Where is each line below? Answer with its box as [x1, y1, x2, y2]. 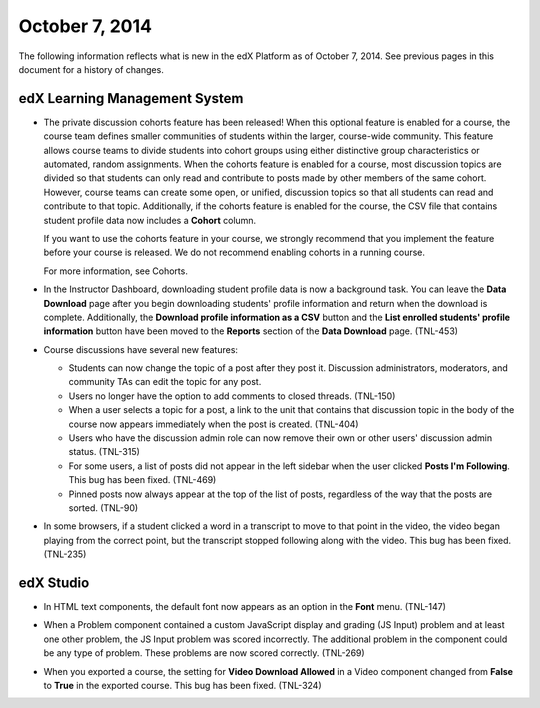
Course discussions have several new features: [43, 343, 239, 355]
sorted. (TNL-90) [68, 502, 139, 514]
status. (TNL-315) [68, 446, 140, 458]
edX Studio [18, 574, 90, 591]
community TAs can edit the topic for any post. [68, 376, 262, 388]
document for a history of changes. [18, 63, 164, 75]
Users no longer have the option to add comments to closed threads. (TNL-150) [68, 390, 396, 402]
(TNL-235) [43, 548, 87, 560]
